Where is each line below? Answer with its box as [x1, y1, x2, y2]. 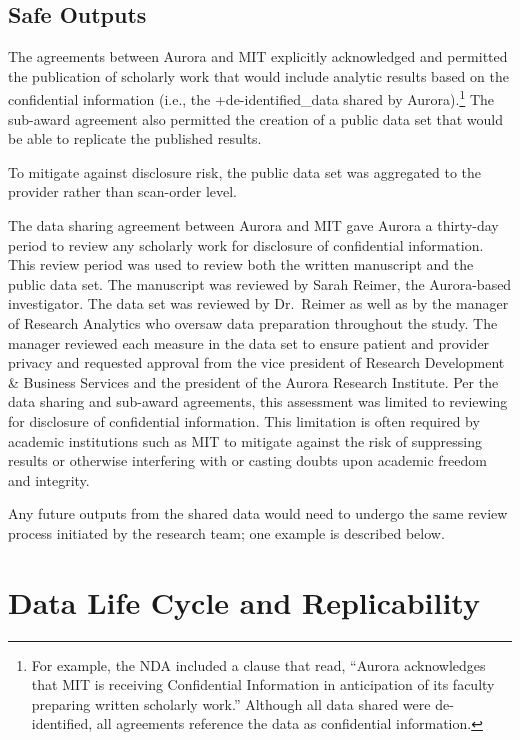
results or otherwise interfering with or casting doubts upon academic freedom [8, 450, 487, 471]
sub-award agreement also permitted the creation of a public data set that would [8, 108, 504, 129]
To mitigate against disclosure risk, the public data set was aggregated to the [8, 161, 482, 182]
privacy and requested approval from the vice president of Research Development [8, 352, 505, 373]
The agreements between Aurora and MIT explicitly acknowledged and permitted [8, 46, 508, 67]
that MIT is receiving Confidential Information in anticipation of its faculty [31, 674, 495, 695]
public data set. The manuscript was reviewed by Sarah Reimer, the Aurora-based [8, 273, 512, 294]
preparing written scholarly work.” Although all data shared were [31, 693, 431, 714]
